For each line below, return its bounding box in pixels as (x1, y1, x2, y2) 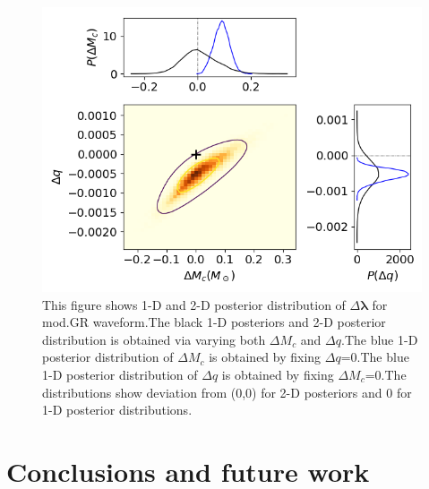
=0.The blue (340, 347, 409, 366)
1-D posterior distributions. (42, 400, 193, 419)
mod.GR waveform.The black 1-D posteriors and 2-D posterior (42, 313, 386, 331)
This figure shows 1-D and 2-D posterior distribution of (42, 295, 346, 313)
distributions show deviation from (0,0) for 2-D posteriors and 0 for (42, 382, 412, 401)
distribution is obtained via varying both (42, 330, 266, 348)
